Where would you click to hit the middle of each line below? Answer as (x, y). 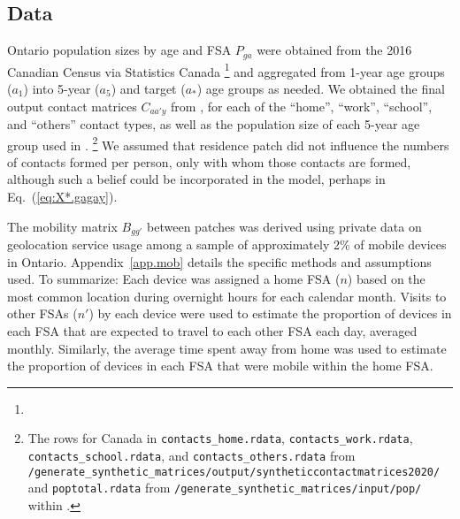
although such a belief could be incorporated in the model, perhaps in (196, 179)
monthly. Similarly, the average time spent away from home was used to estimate (227, 348)
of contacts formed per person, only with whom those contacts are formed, (209, 161)
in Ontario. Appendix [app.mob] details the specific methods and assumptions (219, 261)
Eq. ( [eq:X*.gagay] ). (62, 196)
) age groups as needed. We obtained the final (321, 88)
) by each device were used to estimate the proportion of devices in (270, 313)
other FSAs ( (42, 313)
